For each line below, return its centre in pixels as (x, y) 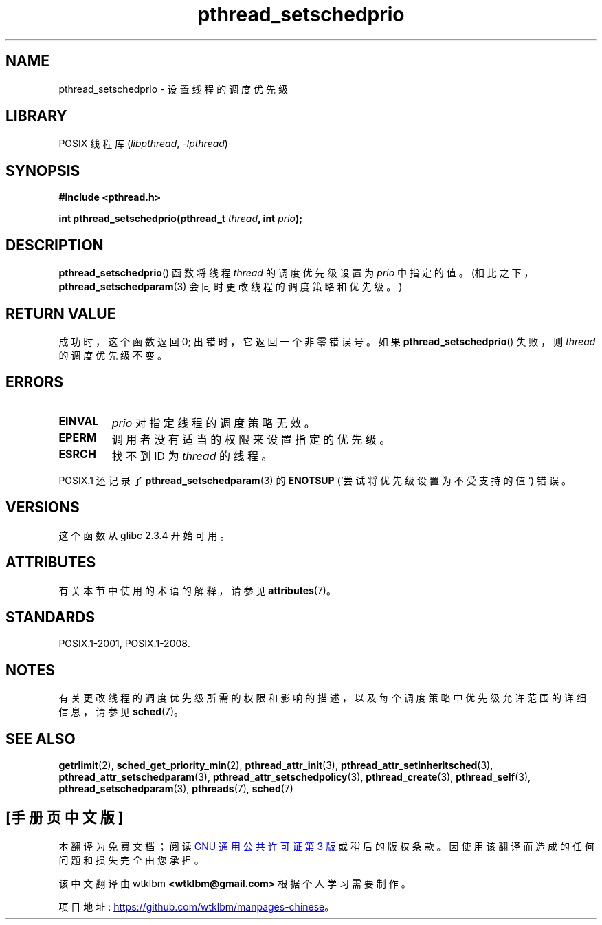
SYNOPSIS (43, 171)
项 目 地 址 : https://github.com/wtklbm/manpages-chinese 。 (197, 906)
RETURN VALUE (61, 314)
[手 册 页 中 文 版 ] (65, 818)
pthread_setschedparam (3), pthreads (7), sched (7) (176, 789)
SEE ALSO (41, 739)
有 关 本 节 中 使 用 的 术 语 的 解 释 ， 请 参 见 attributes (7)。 (197, 590)
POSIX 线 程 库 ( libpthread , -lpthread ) (143, 144)
